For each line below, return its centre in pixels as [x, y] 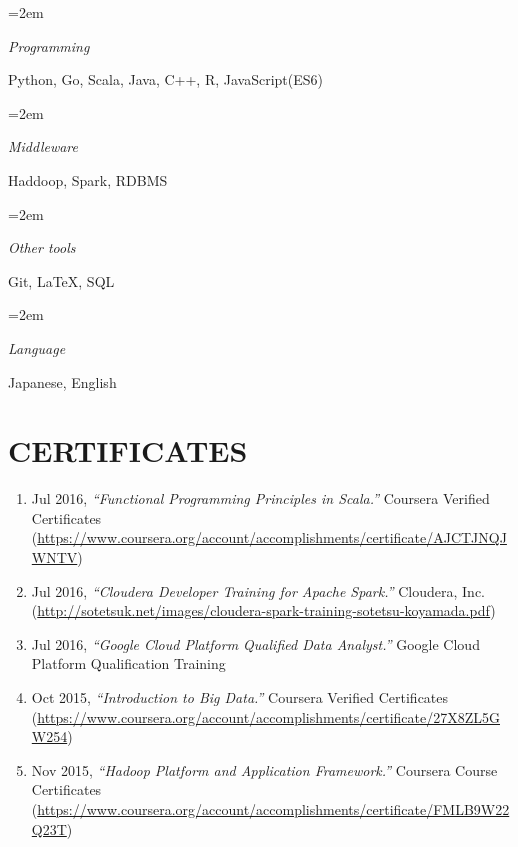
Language [37, 347]
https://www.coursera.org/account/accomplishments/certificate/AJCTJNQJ [272, 537]
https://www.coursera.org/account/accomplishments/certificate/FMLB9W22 [273, 808]
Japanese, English [62, 381]
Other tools [42, 247]
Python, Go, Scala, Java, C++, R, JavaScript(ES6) [165, 79]
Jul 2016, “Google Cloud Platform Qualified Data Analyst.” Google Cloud [255, 643]
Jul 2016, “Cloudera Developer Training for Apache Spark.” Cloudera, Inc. [258, 590]
